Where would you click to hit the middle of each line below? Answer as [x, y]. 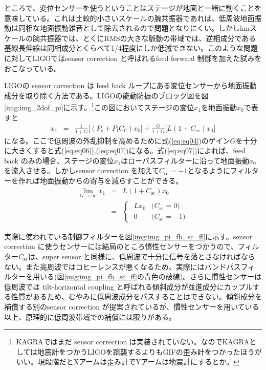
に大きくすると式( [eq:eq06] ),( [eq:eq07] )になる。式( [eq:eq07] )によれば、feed [125, 150]
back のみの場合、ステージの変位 [59, 160]
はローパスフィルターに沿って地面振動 [185, 160]
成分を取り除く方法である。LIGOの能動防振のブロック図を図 [106, 95]
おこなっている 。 [33, 68]
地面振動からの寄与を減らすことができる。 [111, 180]
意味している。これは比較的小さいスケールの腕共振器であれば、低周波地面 [129, 18]
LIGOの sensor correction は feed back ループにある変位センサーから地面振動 [130, 85]
